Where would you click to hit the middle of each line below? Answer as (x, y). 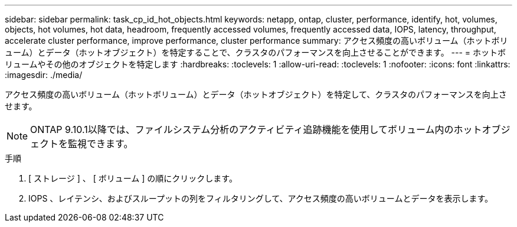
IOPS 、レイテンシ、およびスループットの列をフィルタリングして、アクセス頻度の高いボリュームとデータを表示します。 (261, 198)
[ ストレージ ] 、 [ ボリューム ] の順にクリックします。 (133, 178)
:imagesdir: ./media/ (44, 75)
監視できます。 (101, 144)
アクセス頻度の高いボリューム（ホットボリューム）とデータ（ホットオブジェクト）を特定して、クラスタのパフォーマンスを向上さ (256, 94)
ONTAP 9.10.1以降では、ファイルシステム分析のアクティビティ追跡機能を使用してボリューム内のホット (256, 129)
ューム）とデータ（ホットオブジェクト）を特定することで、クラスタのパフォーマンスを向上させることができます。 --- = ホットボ (256, 52)
